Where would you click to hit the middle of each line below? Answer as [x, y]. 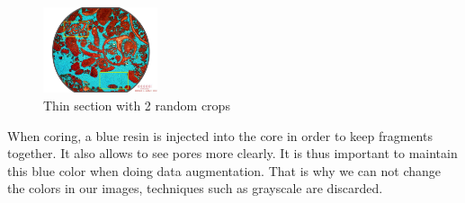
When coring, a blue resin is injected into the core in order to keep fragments [220, 135]
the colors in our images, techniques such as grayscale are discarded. [195, 188]
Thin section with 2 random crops [137, 105]
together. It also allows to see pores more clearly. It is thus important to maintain [232, 153]
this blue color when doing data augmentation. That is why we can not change [224, 170]
